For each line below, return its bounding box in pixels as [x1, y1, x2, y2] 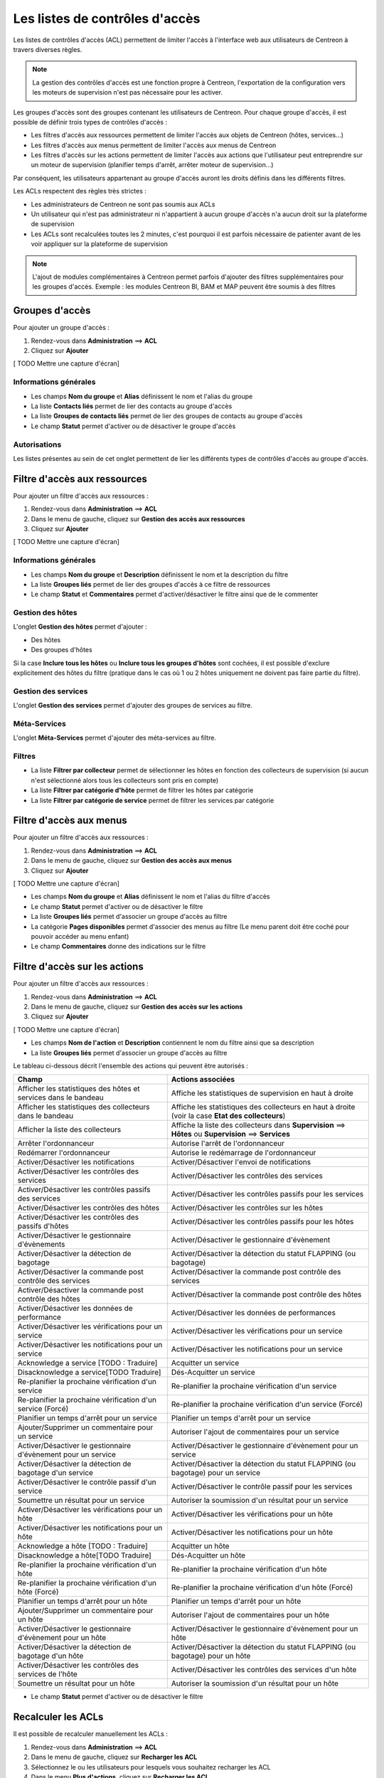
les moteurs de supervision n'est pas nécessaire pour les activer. [32, 88, 223, 97]
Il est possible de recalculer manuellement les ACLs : [13, 1730, 169, 1738]
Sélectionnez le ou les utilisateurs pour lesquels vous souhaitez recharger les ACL [31, 1762, 271, 1771]
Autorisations [13, 440, 62, 449]
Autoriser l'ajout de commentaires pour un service [171, 1427, 339, 1437]
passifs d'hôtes [17, 1221, 69, 1231]
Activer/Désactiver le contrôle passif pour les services [171, 1481, 353, 1491]
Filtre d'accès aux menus [13, 814, 127, 826]
